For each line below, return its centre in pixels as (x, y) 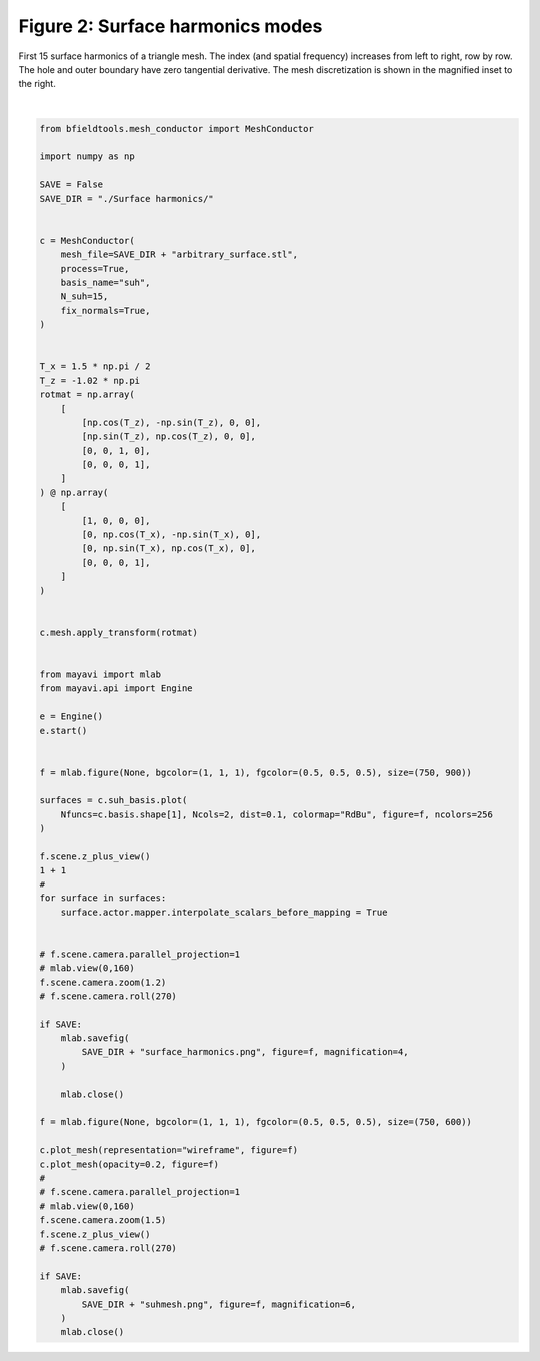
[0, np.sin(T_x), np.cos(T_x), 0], (169, 548)
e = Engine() (71, 716)
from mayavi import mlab (100, 674)
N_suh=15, (84, 296)
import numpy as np (87, 156)
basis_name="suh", (105, 282)
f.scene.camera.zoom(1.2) (103, 982)
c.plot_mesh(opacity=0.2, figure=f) (129, 1164)
